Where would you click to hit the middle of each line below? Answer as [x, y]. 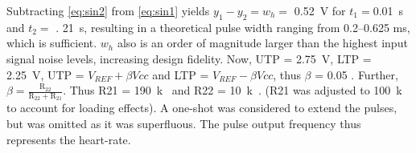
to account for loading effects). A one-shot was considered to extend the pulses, [202, 108]
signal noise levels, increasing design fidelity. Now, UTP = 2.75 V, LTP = [189, 58]
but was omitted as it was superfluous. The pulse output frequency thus [184, 123]
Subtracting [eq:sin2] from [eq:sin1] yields [108, 10]
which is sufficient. [52, 43]
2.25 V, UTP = [45, 74]
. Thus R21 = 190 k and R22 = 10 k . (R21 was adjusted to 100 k [233, 90]
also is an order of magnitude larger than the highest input [262, 43]
